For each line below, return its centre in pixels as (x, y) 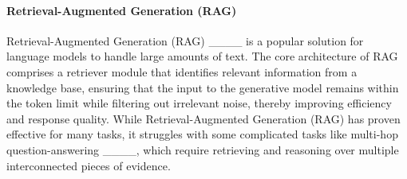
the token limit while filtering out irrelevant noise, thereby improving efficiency (199, 103)
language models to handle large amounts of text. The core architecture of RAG (202, 56)
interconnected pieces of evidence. (89, 165)
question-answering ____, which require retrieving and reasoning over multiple (203, 149)
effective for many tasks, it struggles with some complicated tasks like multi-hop (202, 134)
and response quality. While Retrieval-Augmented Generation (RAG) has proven (203, 118)
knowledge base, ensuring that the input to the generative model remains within (203, 87)
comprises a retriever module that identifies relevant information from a (182, 71)
